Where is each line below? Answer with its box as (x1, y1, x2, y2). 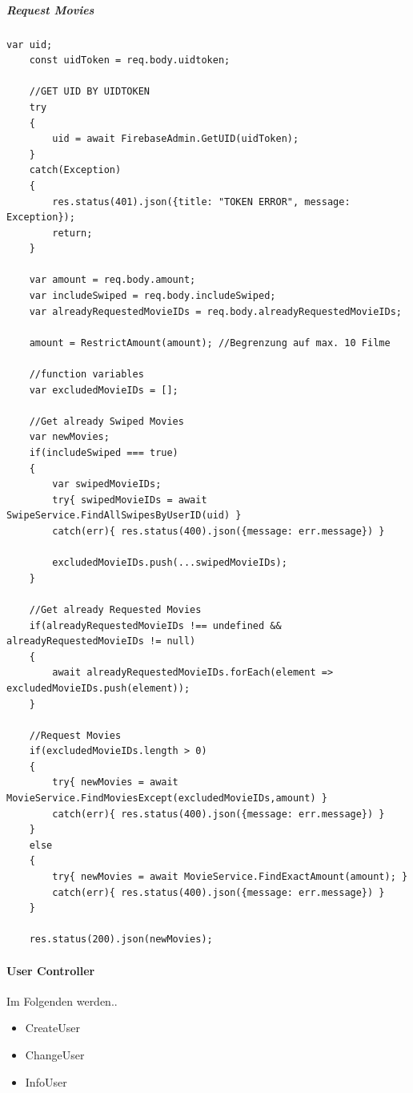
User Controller (6, 962, 95, 978)
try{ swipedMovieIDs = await (52, 494, 207, 506)
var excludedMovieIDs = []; (29, 384, 178, 396)
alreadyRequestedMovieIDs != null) (6, 635, 196, 647)
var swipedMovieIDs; (52, 478, 162, 490)
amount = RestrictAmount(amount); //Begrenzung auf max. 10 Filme (29, 337, 391, 349)
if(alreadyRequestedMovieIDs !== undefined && (29, 619, 282, 631)
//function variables (29, 369, 144, 381)
